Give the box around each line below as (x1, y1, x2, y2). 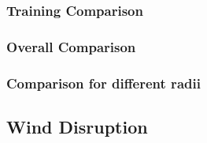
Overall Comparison (6, 36, 136, 56)
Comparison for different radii (6, 73, 201, 92)
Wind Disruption (6, 114, 148, 138)
